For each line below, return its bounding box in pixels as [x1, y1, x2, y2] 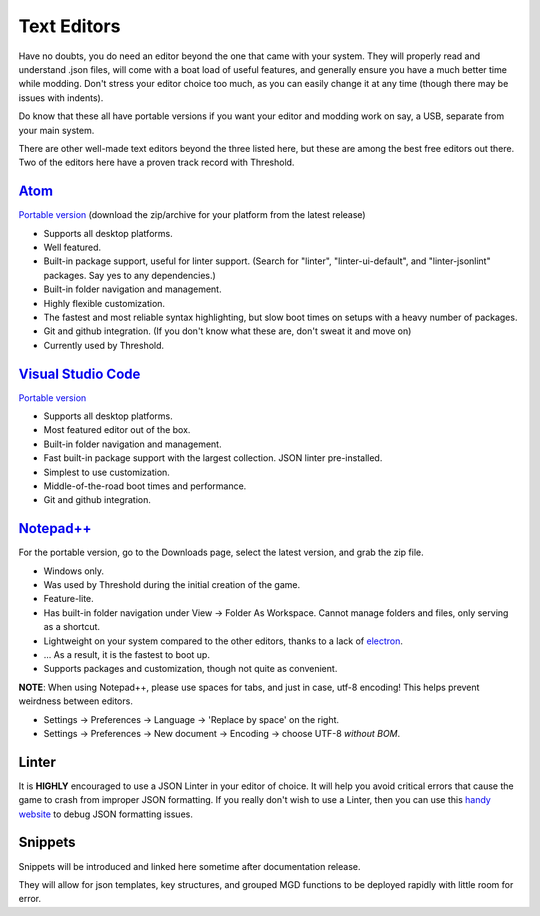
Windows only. [43, 565, 105, 577]
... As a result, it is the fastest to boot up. [43, 648, 210, 660]
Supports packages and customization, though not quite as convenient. [43, 663, 338, 675]
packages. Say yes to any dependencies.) [43, 269, 217, 281]
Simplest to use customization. [43, 466, 170, 478]
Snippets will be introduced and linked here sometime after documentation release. [18, 860, 361, 872]
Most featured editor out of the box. [43, 424, 191, 436]
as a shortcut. [43, 621, 100, 633]
